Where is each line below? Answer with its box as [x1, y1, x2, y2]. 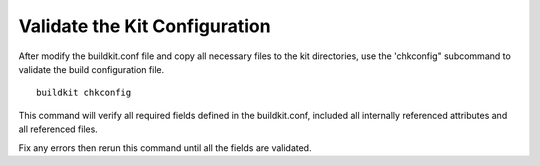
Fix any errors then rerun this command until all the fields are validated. [18, 141, 312, 154]
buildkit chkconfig [36, 87, 132, 99]
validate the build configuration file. [18, 63, 165, 75]
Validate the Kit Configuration [18, 15, 271, 37]
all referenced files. [18, 123, 99, 135]
